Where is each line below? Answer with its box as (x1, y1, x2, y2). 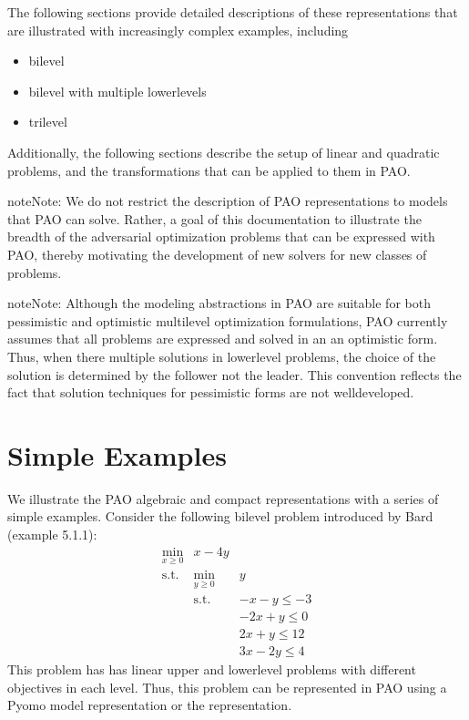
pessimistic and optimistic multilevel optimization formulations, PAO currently (7, 311, 448, 330)
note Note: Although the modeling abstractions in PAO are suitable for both (7, 293, 431, 313)
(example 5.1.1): (7, 525, 97, 543)
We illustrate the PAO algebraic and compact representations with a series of (7, 489, 439, 508)
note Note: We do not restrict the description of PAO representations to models (7, 191, 448, 211)
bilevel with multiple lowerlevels (28, 81, 207, 100)
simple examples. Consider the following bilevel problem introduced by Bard (7, 507, 433, 526)
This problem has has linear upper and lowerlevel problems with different (7, 660, 416, 679)
